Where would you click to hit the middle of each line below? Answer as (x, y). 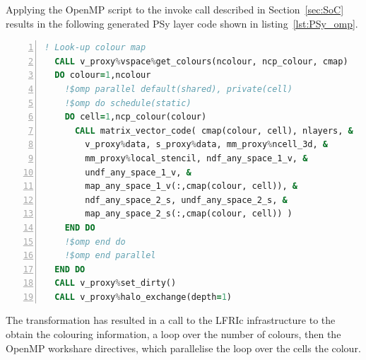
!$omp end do (95, 242)
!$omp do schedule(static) (128, 103)
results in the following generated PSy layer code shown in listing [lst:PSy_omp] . (182, 23)
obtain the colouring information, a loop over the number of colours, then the (173, 334)
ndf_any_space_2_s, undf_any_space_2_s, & (186, 200)
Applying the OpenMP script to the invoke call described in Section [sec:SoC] (175, 9)
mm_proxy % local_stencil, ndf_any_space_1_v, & (196, 158)
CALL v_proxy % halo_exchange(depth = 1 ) (143, 297)
